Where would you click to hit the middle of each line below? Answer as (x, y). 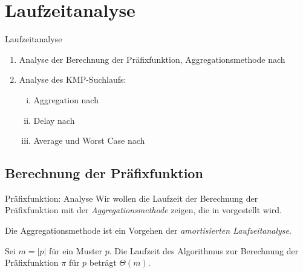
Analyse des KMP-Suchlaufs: (73, 79)
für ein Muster (76, 250)
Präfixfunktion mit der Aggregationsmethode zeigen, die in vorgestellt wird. (143, 210)
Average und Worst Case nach (89, 140)
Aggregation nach (66, 99)
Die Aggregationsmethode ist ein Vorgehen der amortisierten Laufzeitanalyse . (148, 230)
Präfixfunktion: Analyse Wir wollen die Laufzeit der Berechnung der (132, 198)
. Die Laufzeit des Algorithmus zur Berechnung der (204, 250)
